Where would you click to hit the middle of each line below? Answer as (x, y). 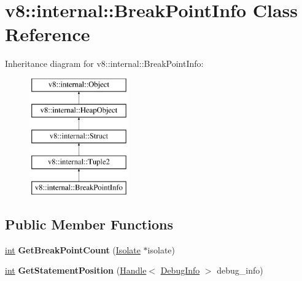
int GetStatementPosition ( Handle (76, 270)
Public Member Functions (89, 224)
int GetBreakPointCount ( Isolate (73, 249)
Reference (48, 34)
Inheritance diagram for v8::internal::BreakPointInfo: (104, 64)
